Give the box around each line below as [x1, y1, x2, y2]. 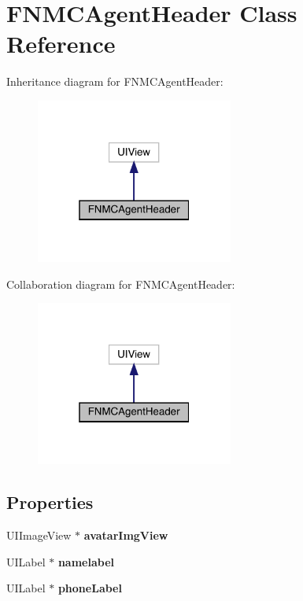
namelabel [57, 553, 115, 570]
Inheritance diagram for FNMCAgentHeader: [6, 73, 224, 90]
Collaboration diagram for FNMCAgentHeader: [6, 275, 235, 292]
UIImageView [6, 527, 72, 544]
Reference [6, 28, 116, 60]
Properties [6, 490, 94, 514]
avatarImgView [83, 527, 168, 544]
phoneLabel [57, 580, 122, 596]
